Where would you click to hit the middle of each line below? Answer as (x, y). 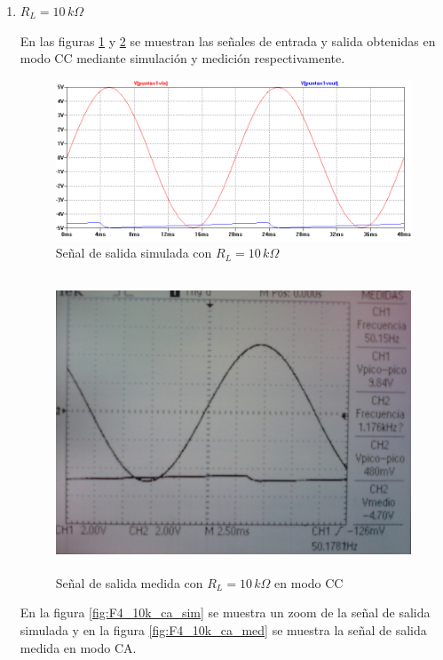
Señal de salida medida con (129, 582)
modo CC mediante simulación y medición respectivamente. (182, 58)
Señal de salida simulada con (134, 253)
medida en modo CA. (78, 647)
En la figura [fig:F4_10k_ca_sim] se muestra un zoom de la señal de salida (225, 612)
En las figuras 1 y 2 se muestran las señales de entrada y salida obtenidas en (228, 40)
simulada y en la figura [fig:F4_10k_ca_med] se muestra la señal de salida (223, 630)
